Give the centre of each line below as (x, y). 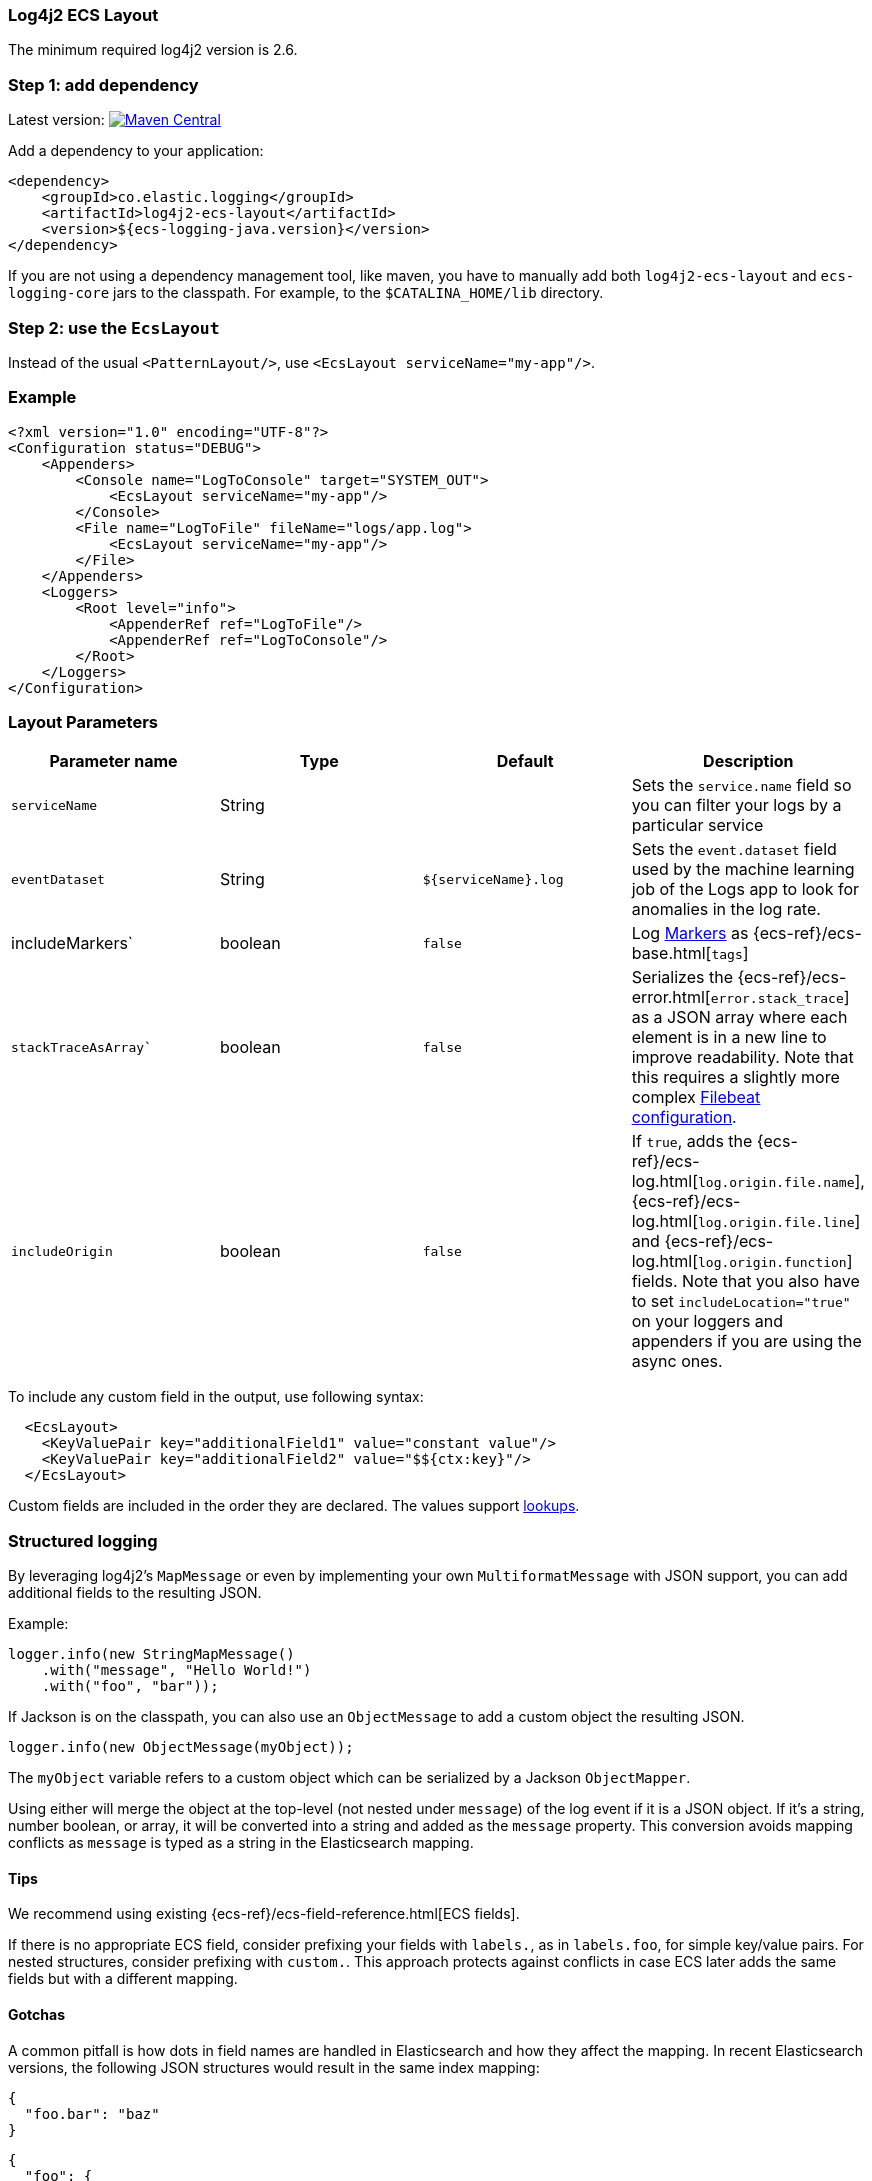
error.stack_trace (777, 999)
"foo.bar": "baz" (92, 2113)
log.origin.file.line (776, 1223)
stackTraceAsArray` (81, 1047)
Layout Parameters (83, 722)
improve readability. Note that (742, 1057)
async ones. (677, 1361)
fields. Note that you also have (745, 1281)
